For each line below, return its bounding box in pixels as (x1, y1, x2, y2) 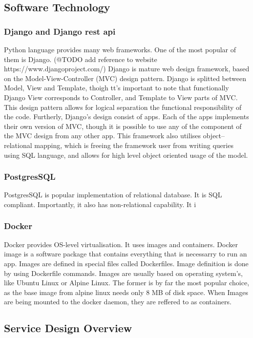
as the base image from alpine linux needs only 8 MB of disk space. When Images (4, 287, 248, 297)
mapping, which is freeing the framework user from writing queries (34, 140, 233, 150)
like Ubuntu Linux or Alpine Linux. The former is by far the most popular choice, (4, 277, 250, 288)
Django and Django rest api (4, 25, 116, 37)
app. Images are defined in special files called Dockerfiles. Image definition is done (4, 258, 249, 268)
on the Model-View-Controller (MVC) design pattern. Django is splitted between (4, 73, 246, 83)
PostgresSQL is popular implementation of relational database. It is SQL (4, 190, 222, 200)
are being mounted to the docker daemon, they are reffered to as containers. (4, 296, 232, 307)
